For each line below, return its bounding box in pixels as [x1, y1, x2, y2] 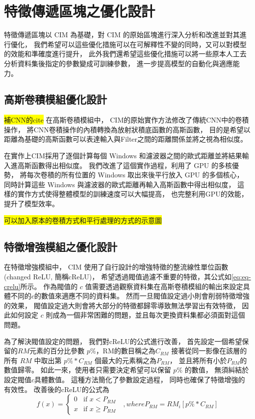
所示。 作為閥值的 [20, 281, 78, 291]
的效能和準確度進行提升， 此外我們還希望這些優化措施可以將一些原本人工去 [4, 49, 247, 59]
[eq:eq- [231, 271, 251, 282]
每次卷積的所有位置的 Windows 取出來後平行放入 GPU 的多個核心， [26, 170, 244, 180]
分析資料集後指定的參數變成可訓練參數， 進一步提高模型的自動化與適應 [4, 58, 233, 68]
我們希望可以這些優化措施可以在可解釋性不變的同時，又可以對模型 [33, 39, 247, 49]
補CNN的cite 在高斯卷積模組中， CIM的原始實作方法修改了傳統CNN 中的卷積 [4, 115, 249, 125]
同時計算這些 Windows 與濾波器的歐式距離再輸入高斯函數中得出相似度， [4, 179, 235, 189]
